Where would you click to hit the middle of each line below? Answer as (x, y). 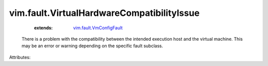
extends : (43, 28)
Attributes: (20, 57)
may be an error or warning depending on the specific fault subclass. (92, 46)
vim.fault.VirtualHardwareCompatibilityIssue (104, 13)
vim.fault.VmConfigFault (98, 28)
